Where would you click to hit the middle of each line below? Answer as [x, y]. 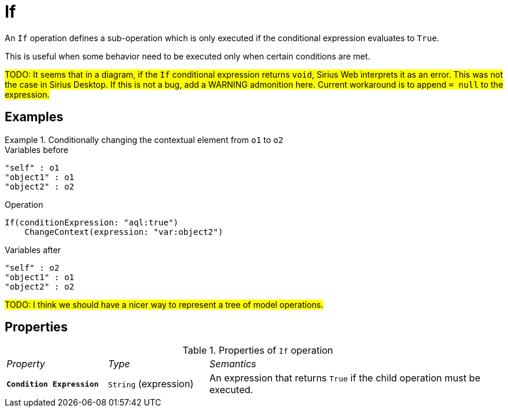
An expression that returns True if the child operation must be [345, 378]
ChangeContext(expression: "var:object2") [124, 232]
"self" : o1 [32, 167]
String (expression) [151, 384]
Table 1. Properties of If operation [258, 350]
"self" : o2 [32, 268]
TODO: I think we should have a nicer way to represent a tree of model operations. [164, 304]
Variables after [33, 250]
